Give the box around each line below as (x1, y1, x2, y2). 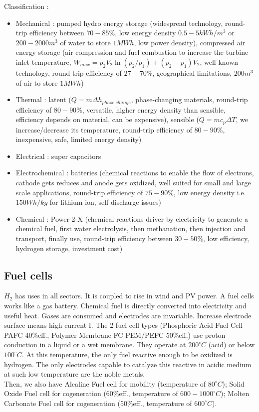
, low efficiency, (203, 233, 250, 243)
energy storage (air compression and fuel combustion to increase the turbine (15, 47, 249, 57)
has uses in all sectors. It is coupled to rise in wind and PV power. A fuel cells (14, 290, 254, 301)
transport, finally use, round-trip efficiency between (15, 233, 173, 243)
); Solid (222, 378, 245, 389)
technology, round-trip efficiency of (15, 67, 122, 78)
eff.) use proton (179, 329, 226, 340)
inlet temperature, (15, 56, 71, 67)
